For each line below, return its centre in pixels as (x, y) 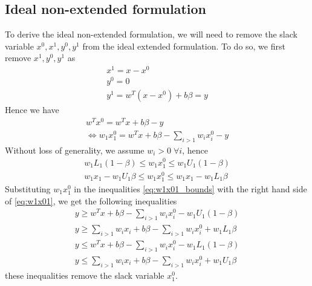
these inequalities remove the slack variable (85, 275)
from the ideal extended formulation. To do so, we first (184, 46)
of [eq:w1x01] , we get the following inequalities (91, 200)
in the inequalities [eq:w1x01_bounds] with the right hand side (190, 188)
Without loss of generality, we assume (75, 150)
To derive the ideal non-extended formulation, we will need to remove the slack (151, 34)
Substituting (28, 188)
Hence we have (32, 110)
